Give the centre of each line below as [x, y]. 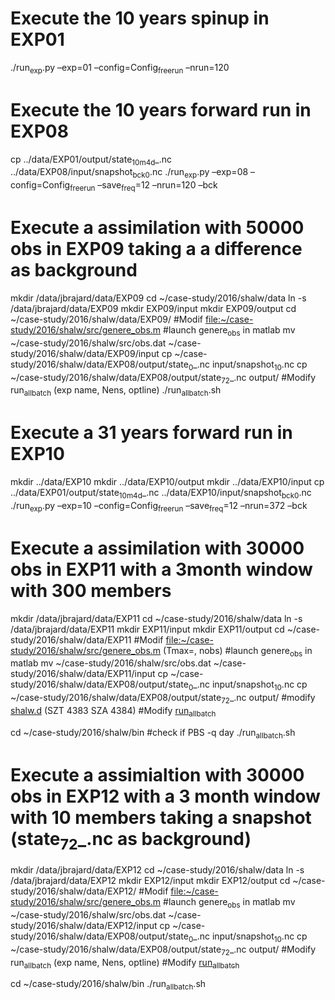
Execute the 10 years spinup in [140, 18]
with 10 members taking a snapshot [161, 817]
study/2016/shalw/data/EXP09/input [85, 353]
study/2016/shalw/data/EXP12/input [84, 925]
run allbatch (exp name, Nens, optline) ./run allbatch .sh [116, 391]
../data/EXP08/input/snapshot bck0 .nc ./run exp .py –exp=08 [129, 173]
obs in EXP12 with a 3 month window [165, 796]
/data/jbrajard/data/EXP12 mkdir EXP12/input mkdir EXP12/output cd [150, 881]
